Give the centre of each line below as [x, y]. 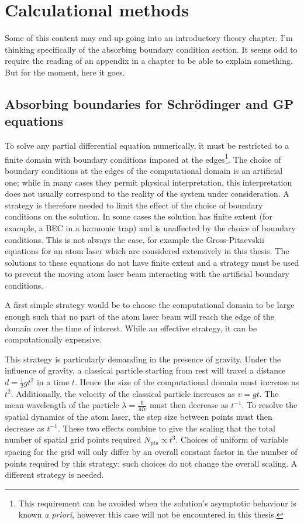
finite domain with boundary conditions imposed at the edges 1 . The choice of [143, 158]
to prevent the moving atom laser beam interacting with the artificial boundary [147, 274]
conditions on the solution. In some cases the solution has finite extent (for [139, 216]
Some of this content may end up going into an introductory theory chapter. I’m [149, 38]
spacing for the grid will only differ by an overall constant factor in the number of [151, 451]
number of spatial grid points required [73, 439]
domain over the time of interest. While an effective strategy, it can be [131, 328]
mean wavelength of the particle [62, 405]
